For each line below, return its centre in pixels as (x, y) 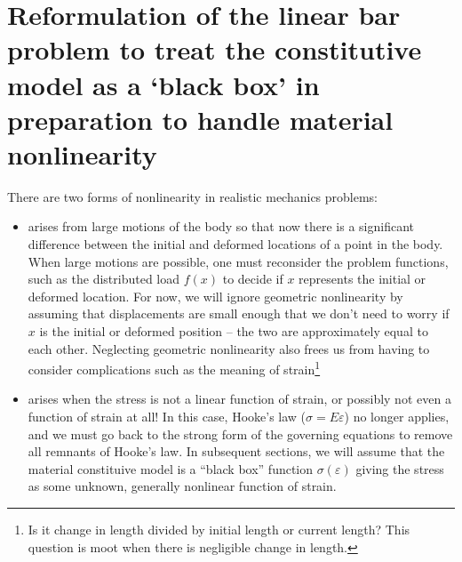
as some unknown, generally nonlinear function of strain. (182, 486)
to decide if (253, 279)
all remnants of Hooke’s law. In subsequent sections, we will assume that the (236, 451)
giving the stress (400, 468)
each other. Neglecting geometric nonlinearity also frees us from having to (229, 348)
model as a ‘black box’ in (163, 84)
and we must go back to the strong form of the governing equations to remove (240, 434)
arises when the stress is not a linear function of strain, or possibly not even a (239, 399)
